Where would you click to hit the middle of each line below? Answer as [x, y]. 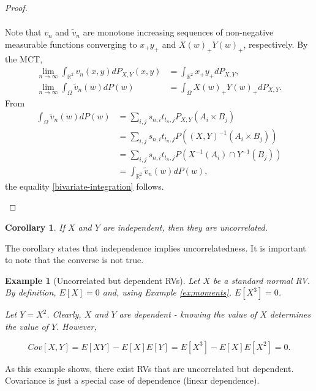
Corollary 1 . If [35, 227]
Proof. [16, 7]
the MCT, [24, 58]
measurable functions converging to [71, 44]
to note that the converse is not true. [74, 260]
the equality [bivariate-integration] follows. [85, 186]
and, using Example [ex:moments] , [167, 292]
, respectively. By [276, 44]
